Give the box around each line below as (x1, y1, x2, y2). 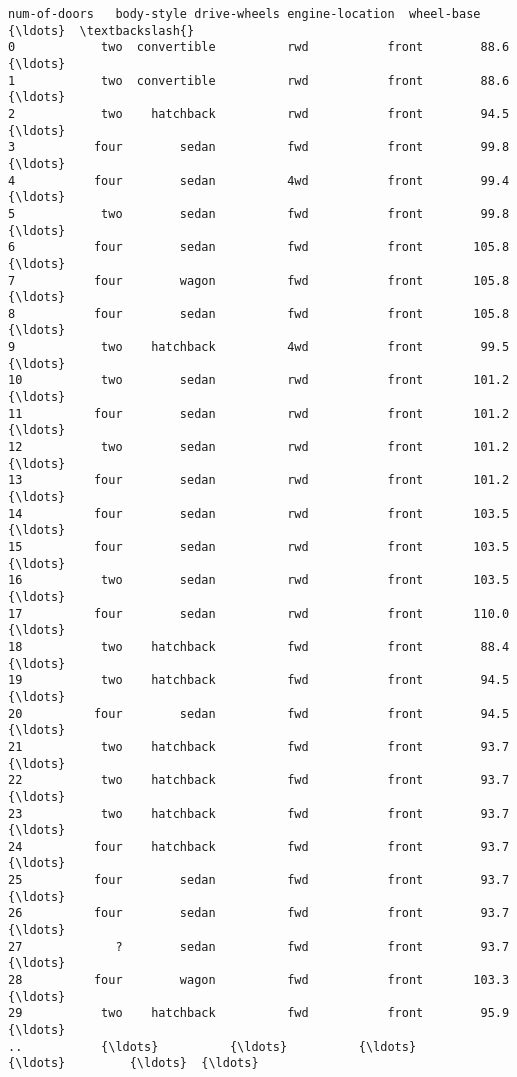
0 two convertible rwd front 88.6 (8, 40, 510, 55)
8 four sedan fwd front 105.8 (8, 306, 510, 321)
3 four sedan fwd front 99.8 (8, 140, 510, 155)
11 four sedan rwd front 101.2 (8, 406, 510, 421)
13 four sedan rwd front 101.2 (8, 473, 510, 488)
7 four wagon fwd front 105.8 (8, 273, 510, 288)
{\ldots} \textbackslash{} (8, 23, 195, 38)
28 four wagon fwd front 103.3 (8, 973, 510, 988)
